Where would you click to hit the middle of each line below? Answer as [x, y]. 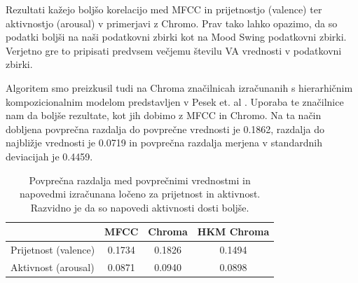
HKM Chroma [233, 232]
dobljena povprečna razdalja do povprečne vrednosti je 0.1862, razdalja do [165, 129]
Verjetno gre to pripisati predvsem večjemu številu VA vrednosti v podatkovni [174, 50]
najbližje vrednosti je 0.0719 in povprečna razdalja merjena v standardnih [164, 143]
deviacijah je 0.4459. [49, 156]
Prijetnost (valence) [53, 250]
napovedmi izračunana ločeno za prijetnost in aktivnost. [140, 194]
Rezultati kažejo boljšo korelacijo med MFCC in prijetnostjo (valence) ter [164, 9]
